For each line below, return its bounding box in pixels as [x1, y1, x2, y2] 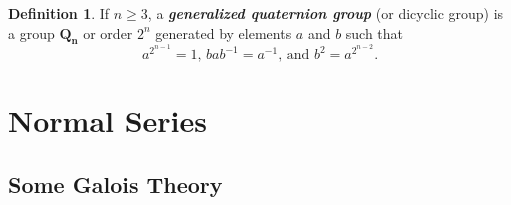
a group [8, 22, 55, 43]
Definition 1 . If [8, 3, 110, 23]
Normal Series [8, 100, 208, 141]
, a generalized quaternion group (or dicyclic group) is [147, 3, 504, 23]
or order [83, 22, 133, 43]
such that [345, 22, 404, 43]
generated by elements [155, 22, 292, 43]
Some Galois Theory [8, 168, 223, 199]
